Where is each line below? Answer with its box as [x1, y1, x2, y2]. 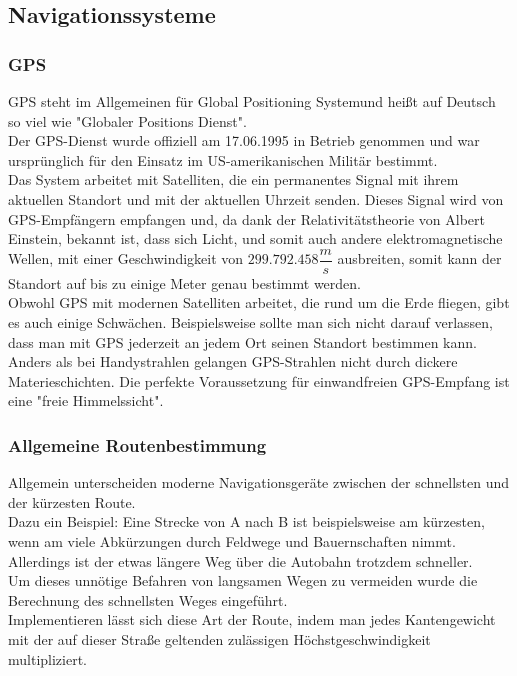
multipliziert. [8, 648, 88, 669]
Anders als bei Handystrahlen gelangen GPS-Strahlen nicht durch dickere [8, 351, 458, 372]
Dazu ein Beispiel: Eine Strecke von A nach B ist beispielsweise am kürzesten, [8, 511, 485, 532]
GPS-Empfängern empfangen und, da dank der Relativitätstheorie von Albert [8, 208, 485, 229]
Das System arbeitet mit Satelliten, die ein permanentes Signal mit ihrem [8, 169, 459, 190]
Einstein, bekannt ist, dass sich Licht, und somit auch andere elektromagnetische [8, 228, 503, 249]
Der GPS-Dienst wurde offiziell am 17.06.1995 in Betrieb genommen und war [8, 130, 480, 151]
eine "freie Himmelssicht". [8, 390, 164, 411]
